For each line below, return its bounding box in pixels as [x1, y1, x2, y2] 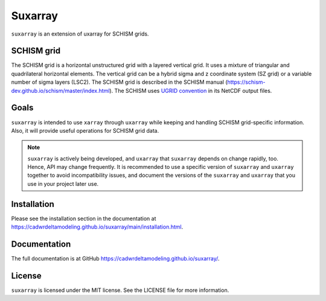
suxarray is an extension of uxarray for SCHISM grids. [11, 30, 149, 37]
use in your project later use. [27, 180, 99, 187]
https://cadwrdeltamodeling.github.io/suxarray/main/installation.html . [11, 223, 184, 230]
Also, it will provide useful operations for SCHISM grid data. [11, 127, 159, 134]
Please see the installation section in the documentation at [11, 215, 156, 222]
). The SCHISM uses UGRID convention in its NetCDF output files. [109, 87, 272, 94]
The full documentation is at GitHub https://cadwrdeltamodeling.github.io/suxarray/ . [11, 255, 220, 262]
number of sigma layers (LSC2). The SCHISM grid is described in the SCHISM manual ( [11, 78, 228, 86]
